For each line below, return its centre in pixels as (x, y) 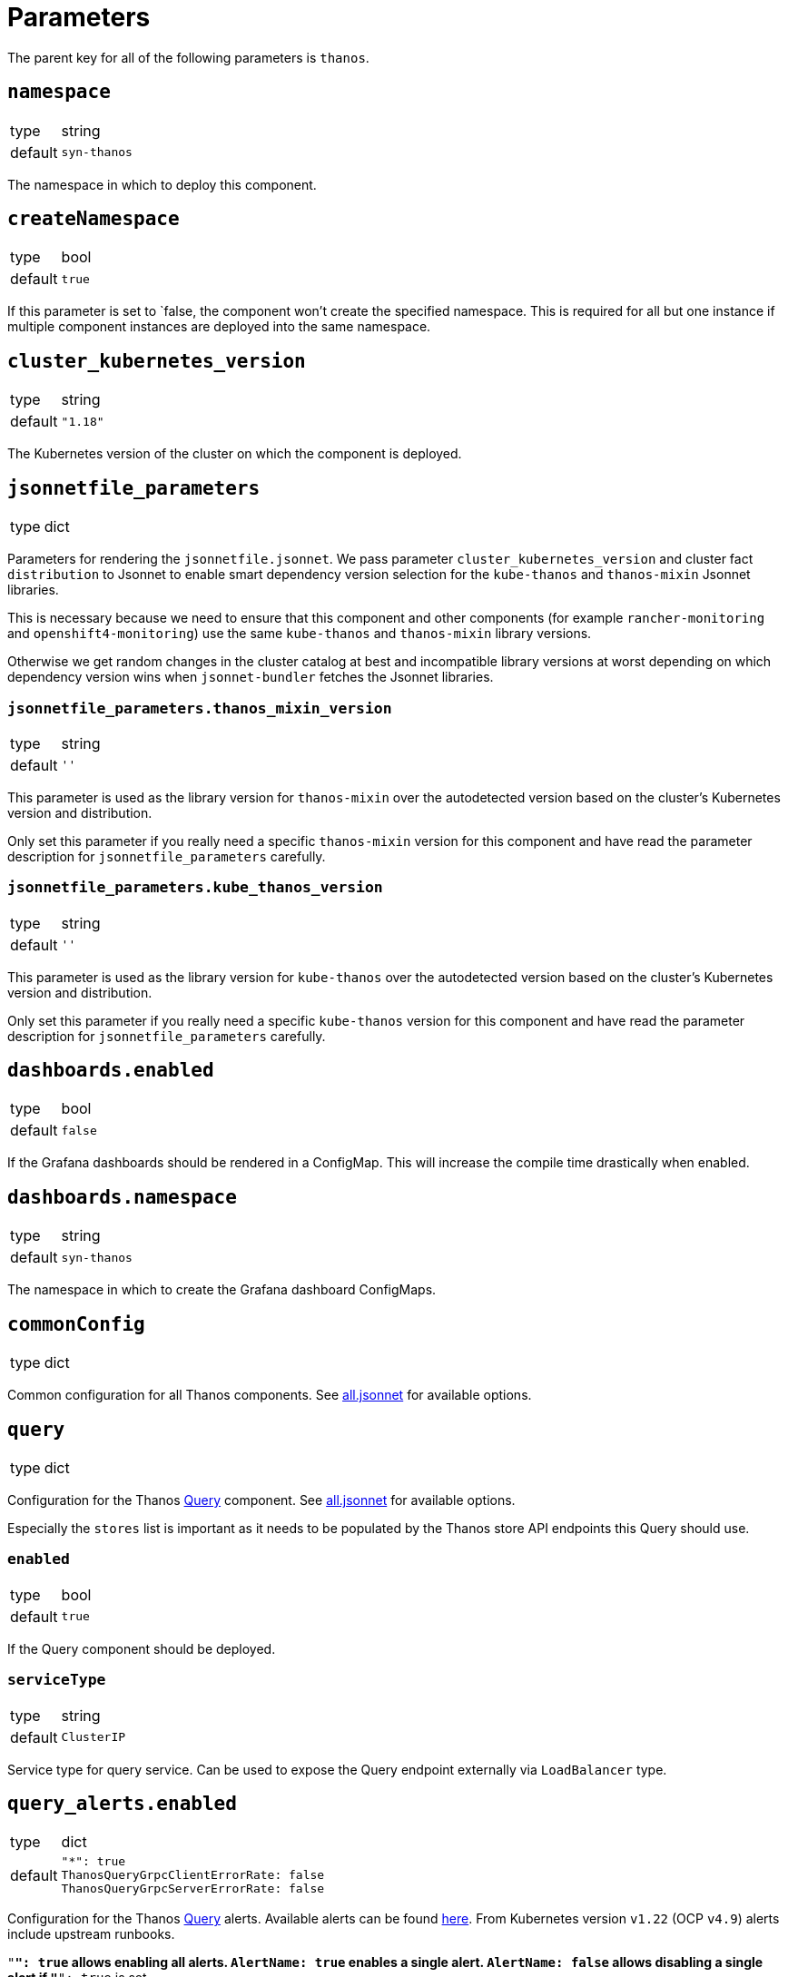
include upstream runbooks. (91, 1934)
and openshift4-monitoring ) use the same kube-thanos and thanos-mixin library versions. (300, 634)
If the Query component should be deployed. (142, 1648)
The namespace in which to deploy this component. (162, 184)
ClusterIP (94, 1737)
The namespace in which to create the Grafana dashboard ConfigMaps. (222, 1290)
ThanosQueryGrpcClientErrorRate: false (193, 1875)
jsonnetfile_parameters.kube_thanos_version (195, 888)
